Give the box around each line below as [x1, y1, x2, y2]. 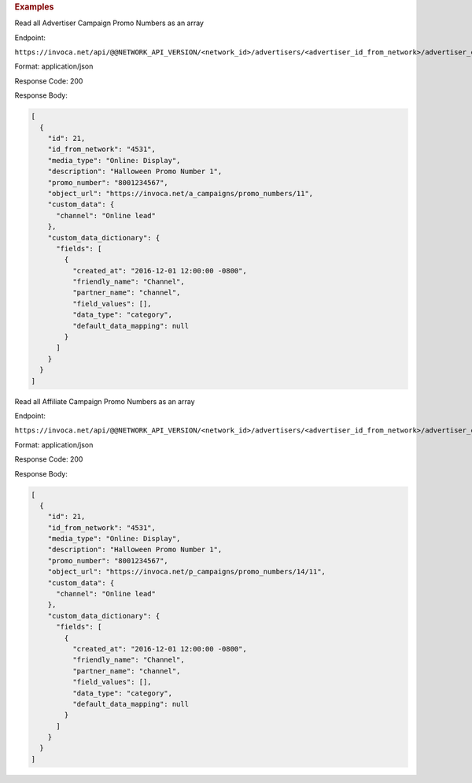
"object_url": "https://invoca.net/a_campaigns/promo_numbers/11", [47, 189, 314, 198]
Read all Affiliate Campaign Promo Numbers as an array [14, 396, 196, 406]
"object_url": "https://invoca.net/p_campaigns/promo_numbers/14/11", [47, 567, 326, 577]
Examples [14, 2, 54, 12]
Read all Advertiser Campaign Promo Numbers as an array [14, 18, 205, 28]
